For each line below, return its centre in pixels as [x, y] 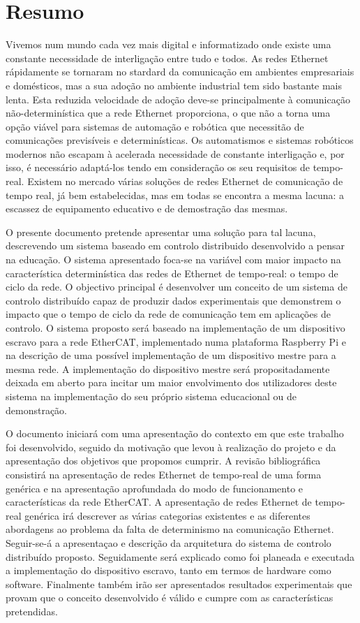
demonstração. [37, 410]
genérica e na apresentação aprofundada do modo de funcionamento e [155, 488]
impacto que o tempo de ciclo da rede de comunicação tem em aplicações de [168, 314]
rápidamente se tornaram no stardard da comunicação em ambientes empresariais [180, 72]
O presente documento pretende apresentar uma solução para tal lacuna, [161, 232]
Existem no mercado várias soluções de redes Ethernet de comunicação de [185, 181]
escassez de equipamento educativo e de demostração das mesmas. [147, 208]
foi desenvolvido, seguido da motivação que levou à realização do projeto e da [171, 447]
